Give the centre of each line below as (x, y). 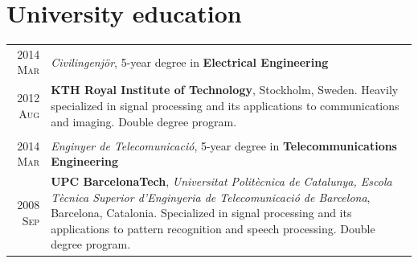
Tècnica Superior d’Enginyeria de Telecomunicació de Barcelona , (211, 197)
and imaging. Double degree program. (144, 121)
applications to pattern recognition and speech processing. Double (213, 228)
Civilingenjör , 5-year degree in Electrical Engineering (190, 62)
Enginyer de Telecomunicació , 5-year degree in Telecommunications (224, 145)
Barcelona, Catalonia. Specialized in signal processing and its (201, 213)
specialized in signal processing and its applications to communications (225, 105)
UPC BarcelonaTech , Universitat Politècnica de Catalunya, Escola (221, 181)
